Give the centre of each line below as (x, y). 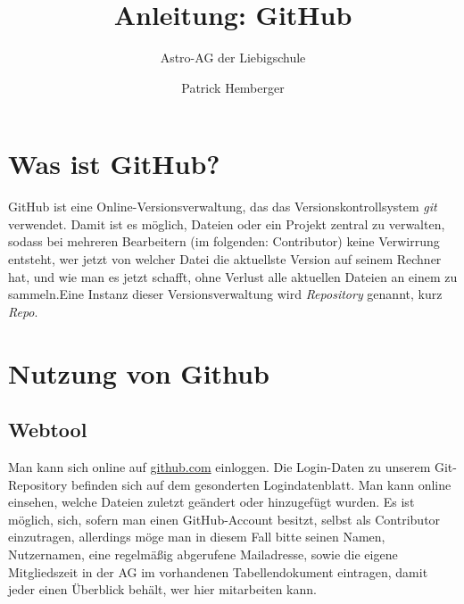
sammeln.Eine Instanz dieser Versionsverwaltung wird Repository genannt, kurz (225, 294)
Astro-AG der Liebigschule (233, 58)
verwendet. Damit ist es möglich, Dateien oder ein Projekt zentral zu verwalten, (227, 223)
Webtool (48, 430)
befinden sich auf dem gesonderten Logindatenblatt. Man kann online (261, 484)
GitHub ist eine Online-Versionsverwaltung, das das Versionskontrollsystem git (223, 207)
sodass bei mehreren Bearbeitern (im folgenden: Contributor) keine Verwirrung (224, 241)
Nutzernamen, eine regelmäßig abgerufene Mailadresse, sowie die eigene (203, 554)
